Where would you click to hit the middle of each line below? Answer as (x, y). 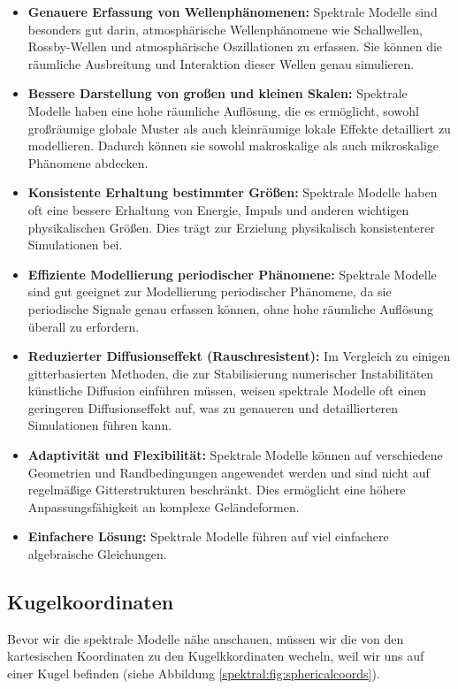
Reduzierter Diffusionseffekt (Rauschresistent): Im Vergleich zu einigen (239, 356)
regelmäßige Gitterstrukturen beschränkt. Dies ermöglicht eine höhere (217, 490)
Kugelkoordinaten (91, 602)
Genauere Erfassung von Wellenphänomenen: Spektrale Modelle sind (233, 11)
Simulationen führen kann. (100, 425)
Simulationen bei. (75, 245)
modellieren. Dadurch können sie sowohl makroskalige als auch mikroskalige (233, 145)
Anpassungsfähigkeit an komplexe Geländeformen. (164, 506)
